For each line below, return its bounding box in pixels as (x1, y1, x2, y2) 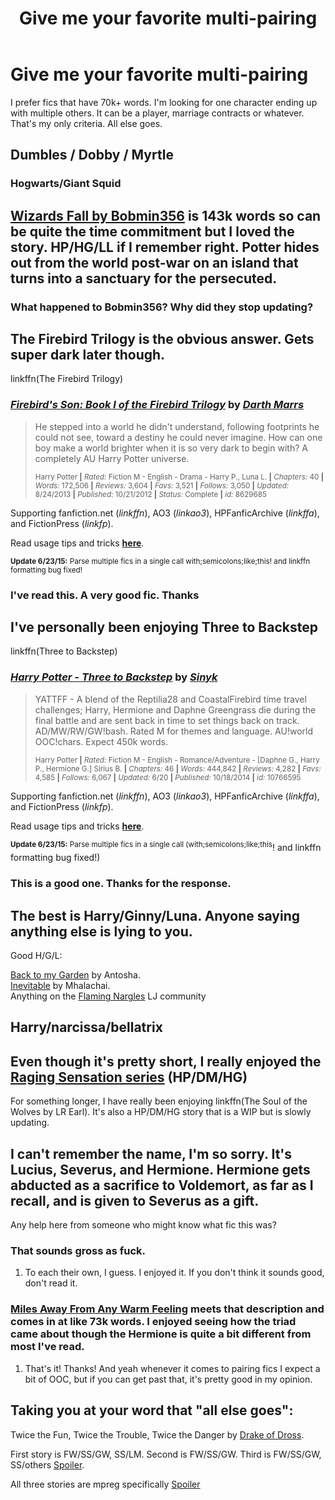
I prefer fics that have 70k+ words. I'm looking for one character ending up (10, 96, 318, 108)
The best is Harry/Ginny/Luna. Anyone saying (10, 907, 301, 924)
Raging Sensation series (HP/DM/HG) (10, 1068, 248, 1086)
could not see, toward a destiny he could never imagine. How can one (34, 431, 323, 443)
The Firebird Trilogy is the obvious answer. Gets (10, 330, 315, 347)
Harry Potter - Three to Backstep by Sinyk (10, 670, 218, 684)
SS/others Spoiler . (10, 1458, 85, 1471)
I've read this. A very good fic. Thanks (10, 588, 200, 602)
